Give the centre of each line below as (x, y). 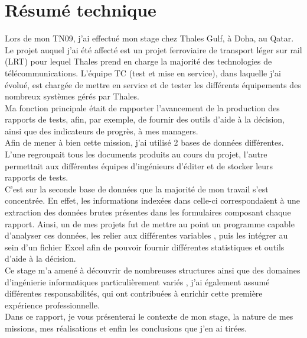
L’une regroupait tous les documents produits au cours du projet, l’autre (136, 154)
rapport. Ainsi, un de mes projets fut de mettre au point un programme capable (150, 223)
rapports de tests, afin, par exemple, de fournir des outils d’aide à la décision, (145, 119)
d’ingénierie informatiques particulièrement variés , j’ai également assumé (137, 281)
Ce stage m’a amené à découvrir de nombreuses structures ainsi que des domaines (153, 270)
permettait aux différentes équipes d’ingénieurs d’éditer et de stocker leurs (139, 165)
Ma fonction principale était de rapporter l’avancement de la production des (142, 107)
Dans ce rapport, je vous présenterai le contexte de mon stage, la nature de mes (149, 316)
